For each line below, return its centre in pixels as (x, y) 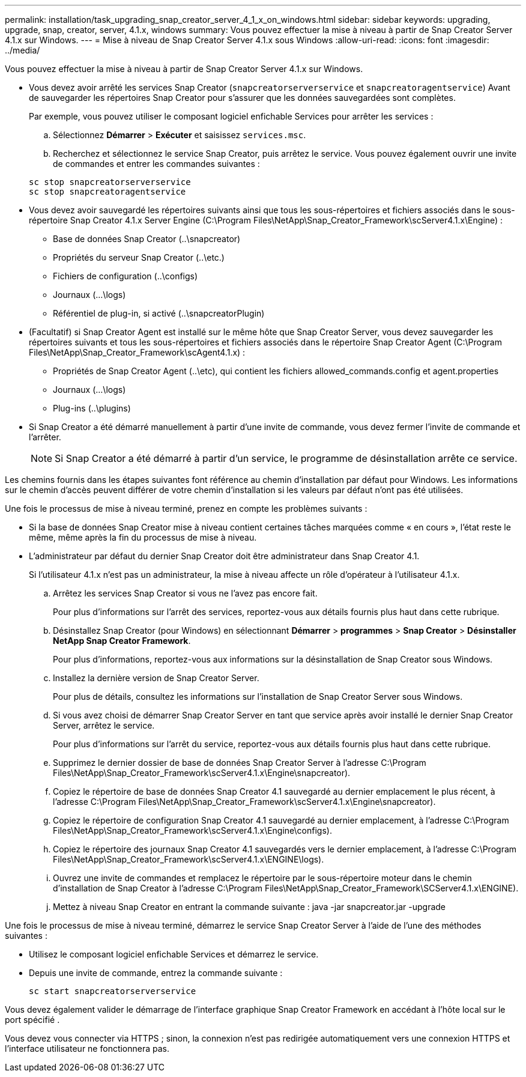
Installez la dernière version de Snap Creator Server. (156, 678)
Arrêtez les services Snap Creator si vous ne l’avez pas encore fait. (185, 593)
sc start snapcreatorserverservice (113, 991)
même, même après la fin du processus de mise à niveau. (143, 537)
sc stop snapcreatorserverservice (110, 182)
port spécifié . (32, 1020)
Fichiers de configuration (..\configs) (125, 276)
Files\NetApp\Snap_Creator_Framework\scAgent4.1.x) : (137, 352)
